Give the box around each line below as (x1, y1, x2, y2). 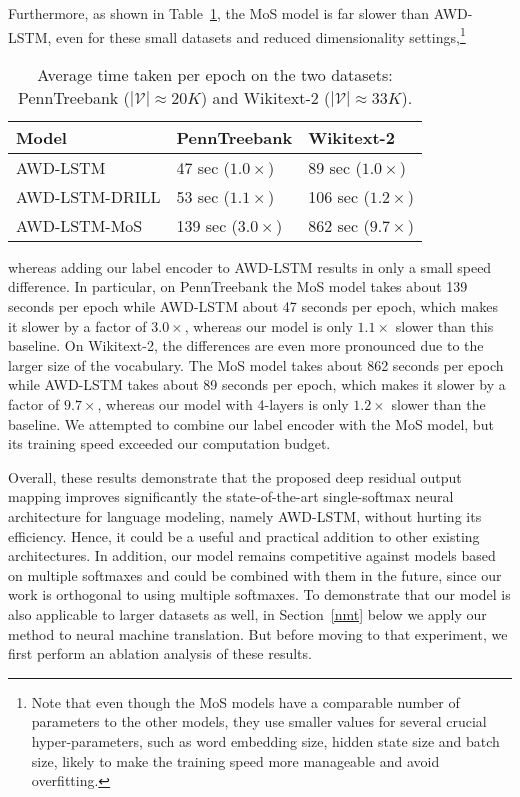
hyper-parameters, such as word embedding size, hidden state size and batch (31, 730, 500, 751)
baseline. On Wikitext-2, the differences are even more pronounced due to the (8, 335, 484, 356)
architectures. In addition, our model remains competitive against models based (8, 545, 496, 566)
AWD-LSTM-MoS (16, 213, 143, 237)
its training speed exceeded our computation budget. (8, 433, 331, 454)
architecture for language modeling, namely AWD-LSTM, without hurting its (8, 505, 482, 526)
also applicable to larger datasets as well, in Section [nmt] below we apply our (8, 603, 487, 624)
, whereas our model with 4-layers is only (97, 394, 349, 414)
